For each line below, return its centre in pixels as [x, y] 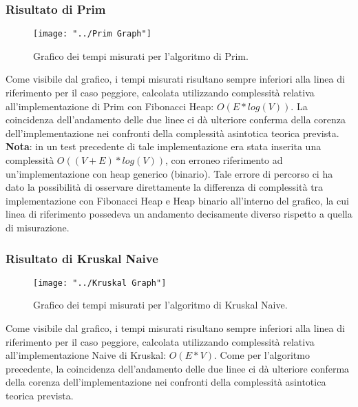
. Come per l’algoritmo [262, 355]
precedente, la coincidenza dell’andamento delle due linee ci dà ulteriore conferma [178, 368]
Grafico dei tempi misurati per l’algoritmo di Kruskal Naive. [160, 305]
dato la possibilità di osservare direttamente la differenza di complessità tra [165, 187]
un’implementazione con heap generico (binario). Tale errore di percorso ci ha [169, 173]
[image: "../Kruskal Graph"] [100, 283]
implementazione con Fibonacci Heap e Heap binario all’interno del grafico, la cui [177, 200]
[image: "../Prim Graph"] [92, 34]
